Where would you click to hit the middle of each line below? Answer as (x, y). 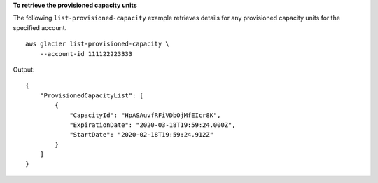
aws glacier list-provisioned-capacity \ (97, 44)
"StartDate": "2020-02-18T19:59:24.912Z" (141, 135)
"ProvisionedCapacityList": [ (91, 95)
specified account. (40, 27)
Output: (24, 69)
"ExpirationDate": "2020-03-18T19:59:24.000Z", (153, 125)
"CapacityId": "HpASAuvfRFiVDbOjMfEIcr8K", (145, 115)
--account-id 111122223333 (86, 54)
